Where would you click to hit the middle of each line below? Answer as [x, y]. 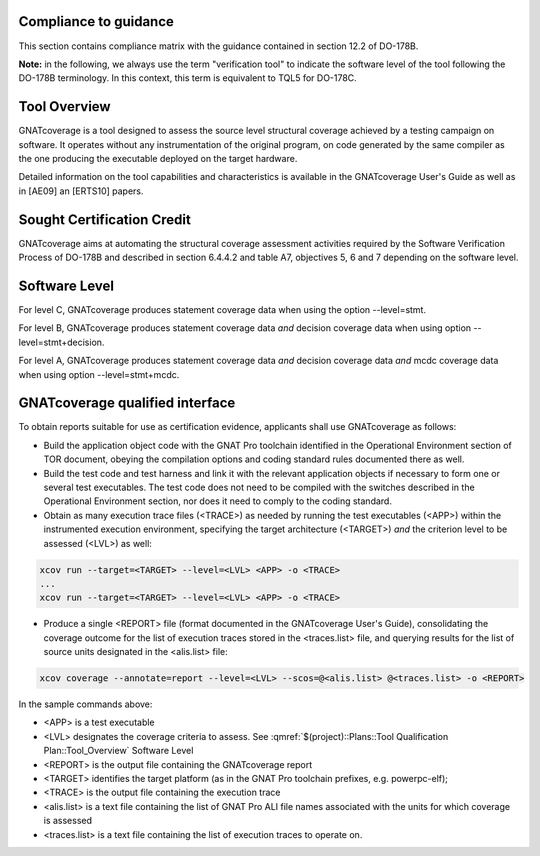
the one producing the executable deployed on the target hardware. [158, 158]
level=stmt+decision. [61, 342]
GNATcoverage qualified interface [127, 403]
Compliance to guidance [96, 21]
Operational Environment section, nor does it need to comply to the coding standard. [217, 501]
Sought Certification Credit [105, 219]
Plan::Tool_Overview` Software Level [118, 751]
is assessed [68, 821]
